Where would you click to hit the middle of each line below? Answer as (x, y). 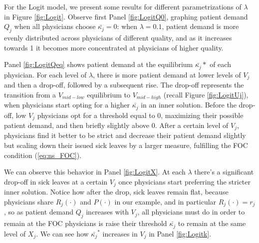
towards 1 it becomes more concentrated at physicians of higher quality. (114, 47)
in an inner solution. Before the (189, 105)
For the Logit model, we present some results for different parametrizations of (123, 6)
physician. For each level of (45, 74)
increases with (107, 212)
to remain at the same (212, 223)
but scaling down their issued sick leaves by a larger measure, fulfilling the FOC (126, 145)
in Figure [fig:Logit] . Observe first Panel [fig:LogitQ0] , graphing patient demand (126, 16)
